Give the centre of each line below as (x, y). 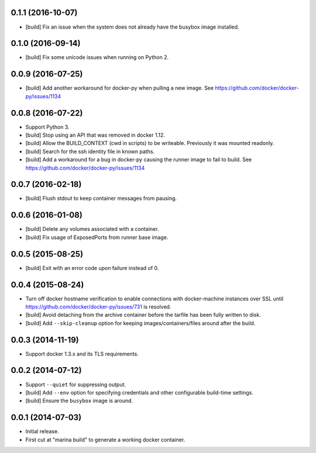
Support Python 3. (47, 127)
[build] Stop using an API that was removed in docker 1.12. (95, 135)
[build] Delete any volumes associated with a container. (92, 229)
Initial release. (42, 431)
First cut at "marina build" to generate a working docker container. (105, 440)
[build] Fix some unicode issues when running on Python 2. (97, 57)
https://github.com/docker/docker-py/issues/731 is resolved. (98, 306)
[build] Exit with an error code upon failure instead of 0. (92, 268)
